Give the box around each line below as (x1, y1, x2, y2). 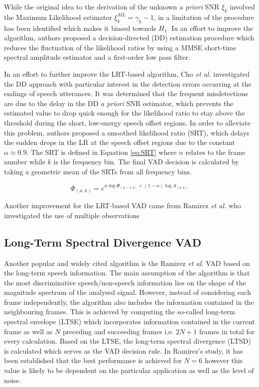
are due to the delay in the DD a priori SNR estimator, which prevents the (4, 98, 234, 108)
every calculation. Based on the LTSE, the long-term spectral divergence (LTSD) (4, 336, 251, 346)
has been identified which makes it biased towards (4, 22, 156, 33)
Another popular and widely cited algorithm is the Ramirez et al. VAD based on (4, 258, 250, 268)
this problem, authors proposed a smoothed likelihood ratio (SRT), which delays (4, 127, 250, 137)
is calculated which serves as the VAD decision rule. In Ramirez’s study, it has (4, 345, 243, 356)
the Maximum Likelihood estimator (4, 11, 112, 22)
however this (204, 355, 243, 366)
